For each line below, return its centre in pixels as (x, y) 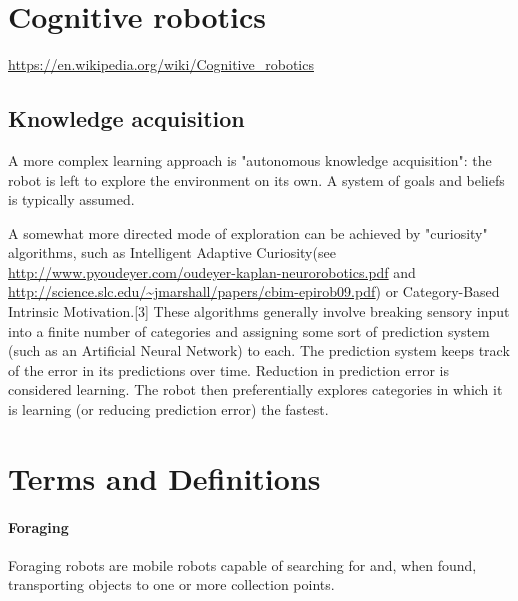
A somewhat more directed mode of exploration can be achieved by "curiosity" (248, 232)
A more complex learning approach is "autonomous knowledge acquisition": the (250, 159)
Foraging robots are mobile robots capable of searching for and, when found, (242, 564)
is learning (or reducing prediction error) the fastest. (168, 409)
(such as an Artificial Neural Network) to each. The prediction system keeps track (259, 350)
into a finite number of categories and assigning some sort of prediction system (249, 330)
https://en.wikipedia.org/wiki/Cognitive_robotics (161, 64)
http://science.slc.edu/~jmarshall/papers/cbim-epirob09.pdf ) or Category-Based (254, 291)
